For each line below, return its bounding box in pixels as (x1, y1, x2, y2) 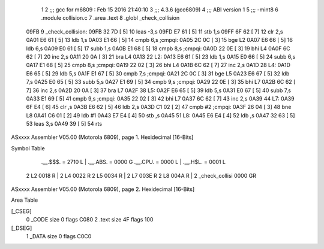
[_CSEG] (11, 207, 32, 215)
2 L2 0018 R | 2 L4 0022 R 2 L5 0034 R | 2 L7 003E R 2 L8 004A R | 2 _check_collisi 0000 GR (26, 172, 256, 179)
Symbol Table (11, 144, 45, 152)
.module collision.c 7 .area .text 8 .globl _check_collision (41, 14, 180, 22)
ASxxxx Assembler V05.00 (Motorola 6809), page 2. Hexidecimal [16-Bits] (11, 186, 195, 193)
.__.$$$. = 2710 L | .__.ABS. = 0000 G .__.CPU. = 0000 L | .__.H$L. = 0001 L (41, 159, 226, 166)
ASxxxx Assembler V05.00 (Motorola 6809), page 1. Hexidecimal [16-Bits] (11, 133, 194, 141)
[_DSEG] (11, 224, 32, 232)
